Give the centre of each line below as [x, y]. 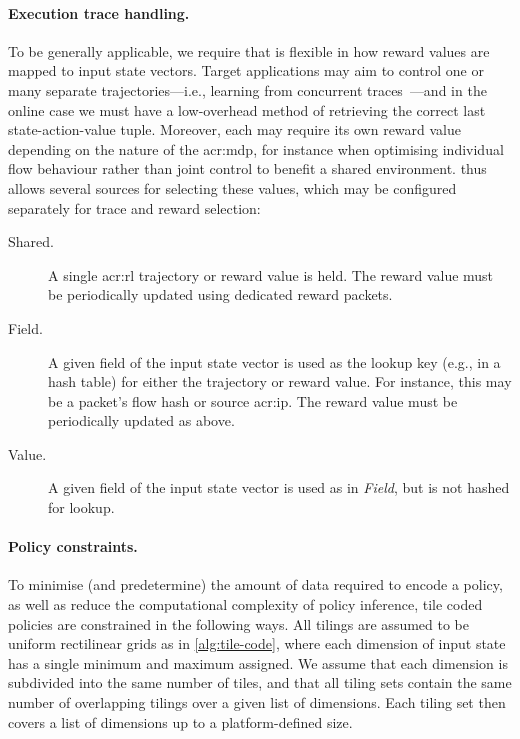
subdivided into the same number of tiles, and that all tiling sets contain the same [260, 682]
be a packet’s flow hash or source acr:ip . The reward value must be [253, 400]
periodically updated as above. [141, 420]
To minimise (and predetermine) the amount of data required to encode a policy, [255, 584]
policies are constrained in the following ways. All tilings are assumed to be [239, 623]
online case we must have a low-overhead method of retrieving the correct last [247, 109]
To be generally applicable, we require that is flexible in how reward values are [249, 50]
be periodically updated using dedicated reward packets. [220, 294]
